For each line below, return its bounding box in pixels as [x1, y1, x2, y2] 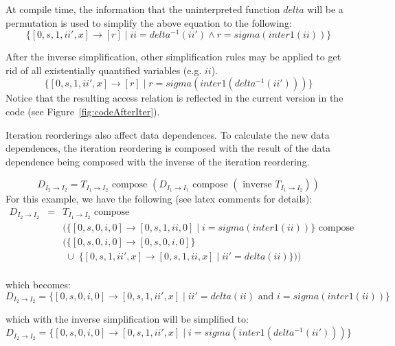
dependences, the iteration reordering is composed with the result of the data [5, 141, 331, 155]
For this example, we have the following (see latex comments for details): [5, 192, 313, 206]
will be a [307, 2, 343, 16]
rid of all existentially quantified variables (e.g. [5, 62, 202, 77]
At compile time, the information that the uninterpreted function [5, 2, 280, 16]
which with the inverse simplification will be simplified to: [5, 312, 249, 326]
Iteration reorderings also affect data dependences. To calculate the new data [5, 127, 330, 141]
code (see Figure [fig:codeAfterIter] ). [5, 104, 160, 119]
